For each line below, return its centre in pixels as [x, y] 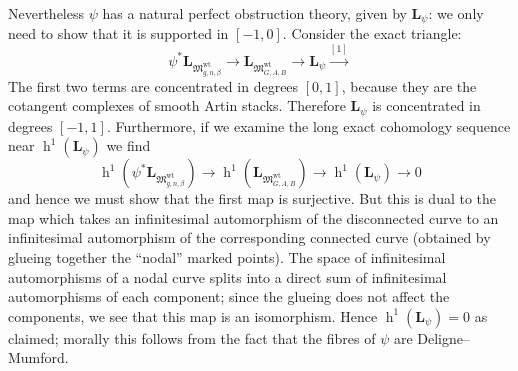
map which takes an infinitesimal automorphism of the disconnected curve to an [253, 217]
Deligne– [443, 337]
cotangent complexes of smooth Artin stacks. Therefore [177, 105]
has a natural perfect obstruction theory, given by [254, 13]
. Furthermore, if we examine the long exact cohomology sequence [308, 125]
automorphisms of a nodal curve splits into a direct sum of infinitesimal [227, 276]
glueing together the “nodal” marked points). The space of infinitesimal [227, 257]
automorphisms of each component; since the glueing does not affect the [229, 296]
